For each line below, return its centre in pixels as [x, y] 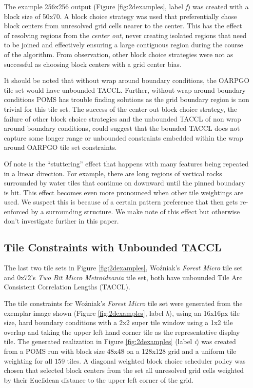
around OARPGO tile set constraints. [60, 147]
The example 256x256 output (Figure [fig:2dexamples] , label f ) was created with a [126, 6]
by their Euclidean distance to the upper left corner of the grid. [99, 379]
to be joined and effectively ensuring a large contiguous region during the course [124, 45]
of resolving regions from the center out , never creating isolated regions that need [125, 35]
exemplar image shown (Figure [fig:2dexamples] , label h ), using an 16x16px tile [122, 313]
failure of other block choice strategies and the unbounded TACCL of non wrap [123, 118]
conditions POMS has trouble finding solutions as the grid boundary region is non [126, 99]
